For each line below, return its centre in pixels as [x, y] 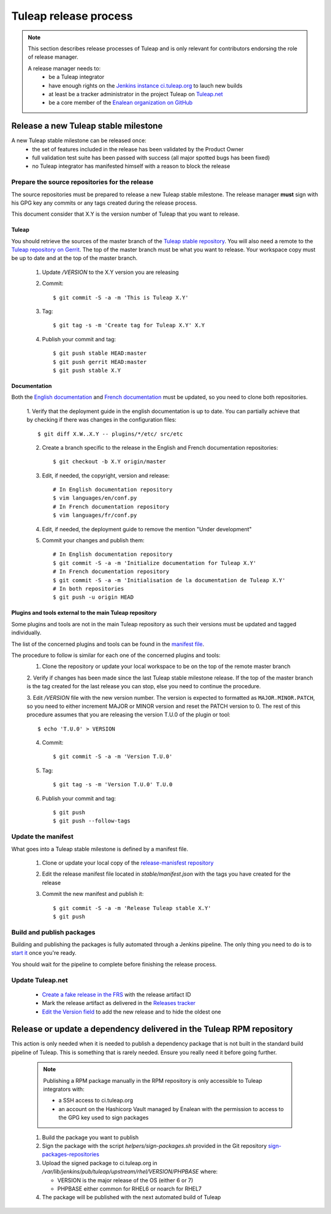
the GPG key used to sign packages [104, 1118]
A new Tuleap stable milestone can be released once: [79, 140]
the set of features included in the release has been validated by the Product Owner [138, 149]
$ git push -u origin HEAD [93, 597]
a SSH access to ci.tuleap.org [96, 1101]
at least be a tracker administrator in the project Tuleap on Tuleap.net [136, 94]
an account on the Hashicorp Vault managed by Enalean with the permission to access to [171, 1109]
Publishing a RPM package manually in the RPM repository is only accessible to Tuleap [153, 1080]
